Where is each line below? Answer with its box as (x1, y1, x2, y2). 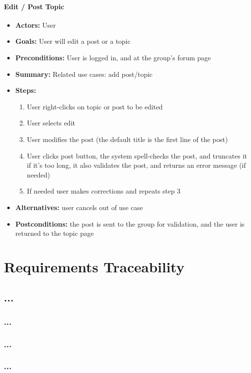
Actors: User (15, 19, 56, 30)
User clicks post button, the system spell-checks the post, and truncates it (27, 150, 247, 160)
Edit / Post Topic (4, 1, 65, 11)
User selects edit (27, 118, 75, 128)
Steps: (15, 85, 36, 95)
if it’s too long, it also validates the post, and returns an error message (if (27, 160, 246, 170)
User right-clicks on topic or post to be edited (27, 101, 163, 111)
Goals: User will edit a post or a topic (15, 36, 131, 46)
